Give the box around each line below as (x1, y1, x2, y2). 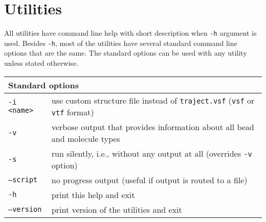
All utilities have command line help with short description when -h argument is (4, 28, 257, 38)
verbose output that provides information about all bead (51, 120, 254, 133)
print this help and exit (51, 188, 135, 201)
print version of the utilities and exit (51, 203, 182, 215)
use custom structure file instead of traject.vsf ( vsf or (51, 94, 255, 106)
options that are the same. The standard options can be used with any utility (4, 47, 247, 58)
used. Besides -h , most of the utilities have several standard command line (4, 37, 237, 48)
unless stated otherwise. (4, 58, 78, 68)
